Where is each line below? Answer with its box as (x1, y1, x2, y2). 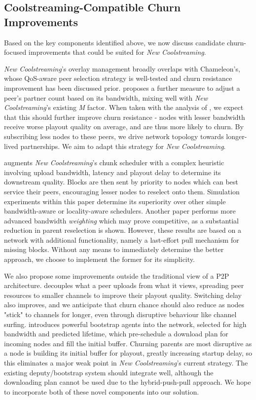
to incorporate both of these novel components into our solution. (4, 386, 199, 397)
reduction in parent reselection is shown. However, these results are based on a (4, 225, 241, 235)
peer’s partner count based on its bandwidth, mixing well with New (4, 92, 208, 103)
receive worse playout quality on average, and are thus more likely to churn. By (4, 121, 244, 132)
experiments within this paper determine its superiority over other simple (4, 196, 226, 206)
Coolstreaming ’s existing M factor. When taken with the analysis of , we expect (4, 102, 244, 112)
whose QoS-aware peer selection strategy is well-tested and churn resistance (4, 73, 232, 83)
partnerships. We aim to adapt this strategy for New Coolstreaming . (20, 141, 226, 151)
